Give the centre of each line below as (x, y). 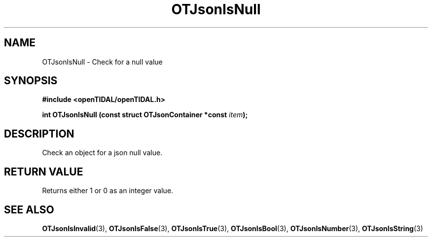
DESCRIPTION (39, 134)
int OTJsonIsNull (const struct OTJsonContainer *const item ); (145, 115)
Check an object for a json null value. (102, 153)
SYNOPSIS (31, 81)
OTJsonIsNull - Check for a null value (102, 62)
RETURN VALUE (44, 172)
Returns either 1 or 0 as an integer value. (108, 191)
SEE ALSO (29, 209)
